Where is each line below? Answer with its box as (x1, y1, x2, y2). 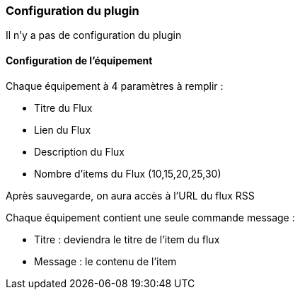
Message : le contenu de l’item (34, 255, 177, 267)
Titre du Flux (34, 101, 93, 114)
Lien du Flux (34, 123, 91, 136)
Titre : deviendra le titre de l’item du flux (34, 233, 220, 245)
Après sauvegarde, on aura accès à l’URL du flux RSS (6, 189, 255, 202)
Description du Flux (34, 145, 125, 158)
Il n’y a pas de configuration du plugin (6, 29, 182, 42)
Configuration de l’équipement (6, 54, 153, 66)
